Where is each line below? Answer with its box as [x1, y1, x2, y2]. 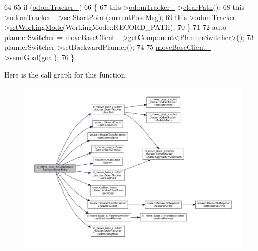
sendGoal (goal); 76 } [9, 51, 75, 62]
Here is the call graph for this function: [4, 69, 127, 80]
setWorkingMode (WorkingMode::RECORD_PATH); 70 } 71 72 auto [9, 22, 226, 32]
